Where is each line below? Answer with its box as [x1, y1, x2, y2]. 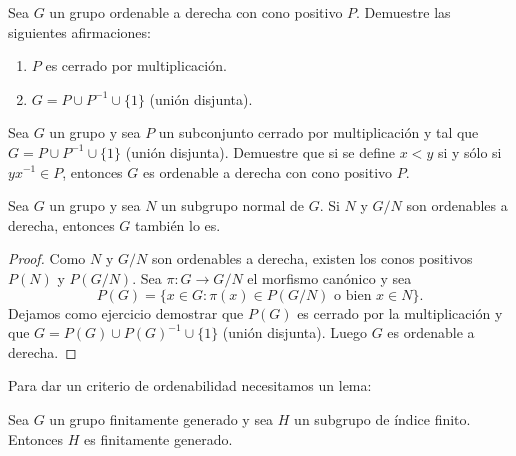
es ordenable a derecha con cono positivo [142, 161, 393, 182]
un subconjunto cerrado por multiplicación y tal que [158, 122, 479, 143]
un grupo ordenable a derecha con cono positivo [49, 2, 343, 22]
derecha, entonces [8, 214, 115, 235]
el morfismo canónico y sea [247, 267, 412, 288]
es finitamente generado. [84, 428, 233, 449]
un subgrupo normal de [161, 195, 304, 216]
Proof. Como [8, 248, 86, 269]
